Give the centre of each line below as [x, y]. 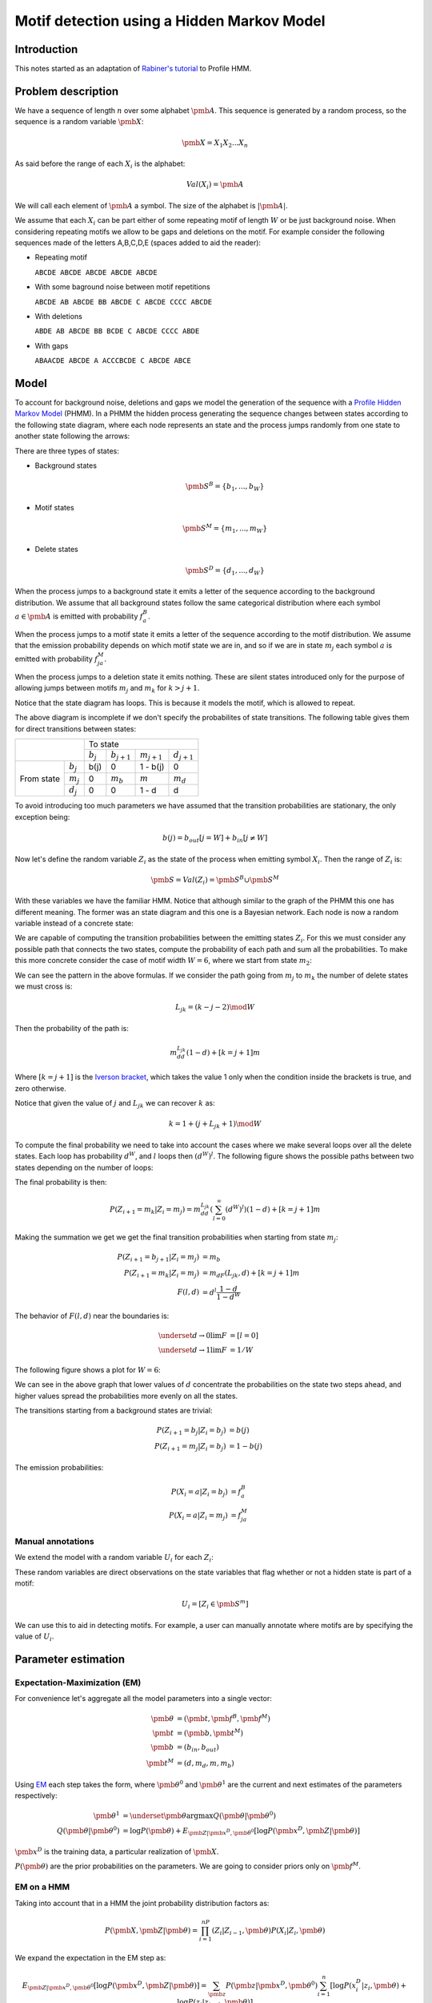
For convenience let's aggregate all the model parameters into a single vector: [143, 1699]
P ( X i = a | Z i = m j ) [198, 1516]
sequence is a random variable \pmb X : [79, 122]
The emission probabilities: [59, 1467]
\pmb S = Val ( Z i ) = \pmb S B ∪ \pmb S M [215, 880]
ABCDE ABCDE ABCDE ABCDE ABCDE [96, 272]
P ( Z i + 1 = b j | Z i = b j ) [191, 1432]
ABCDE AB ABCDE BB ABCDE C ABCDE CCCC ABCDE [124, 302]
